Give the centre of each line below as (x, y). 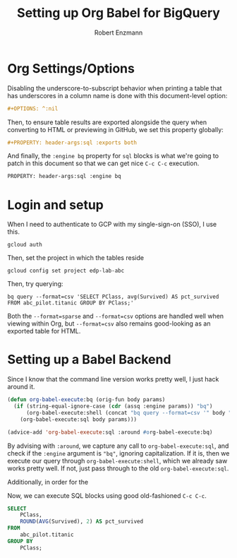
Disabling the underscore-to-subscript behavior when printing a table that (115, 88)
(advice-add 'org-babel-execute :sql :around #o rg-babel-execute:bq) (110, 432)
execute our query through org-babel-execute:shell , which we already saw (117, 461)
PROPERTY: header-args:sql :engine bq (64, 177)
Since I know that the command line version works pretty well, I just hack (113, 379)
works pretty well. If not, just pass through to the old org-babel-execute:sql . (118, 468)
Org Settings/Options (71, 68)
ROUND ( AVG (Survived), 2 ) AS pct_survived (81, 522)
